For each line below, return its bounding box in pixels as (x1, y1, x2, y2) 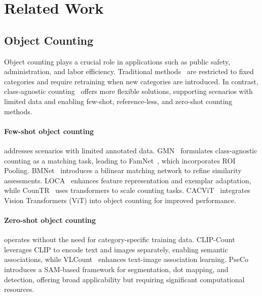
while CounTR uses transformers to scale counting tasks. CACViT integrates (4, 185, 250, 195)
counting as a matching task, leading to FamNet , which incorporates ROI (4, 155, 236, 166)
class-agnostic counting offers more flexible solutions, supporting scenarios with (4, 86, 253, 96)
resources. (4, 284, 34, 294)
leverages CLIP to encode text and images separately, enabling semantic (4, 244, 228, 254)
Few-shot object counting (4, 125, 94, 136)
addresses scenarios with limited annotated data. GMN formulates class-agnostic (4, 145, 257, 155)
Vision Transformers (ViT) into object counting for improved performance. (4, 194, 236, 205)
